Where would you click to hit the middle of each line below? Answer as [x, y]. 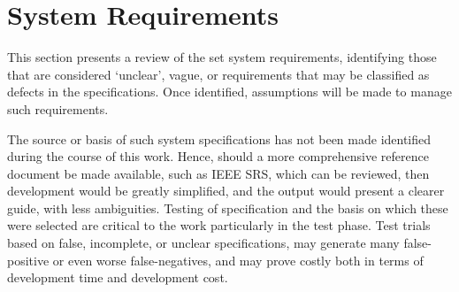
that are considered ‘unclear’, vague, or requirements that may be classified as [218, 74]
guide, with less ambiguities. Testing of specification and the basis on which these [228, 207]
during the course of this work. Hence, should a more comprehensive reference [218, 156]
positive [28, 260]
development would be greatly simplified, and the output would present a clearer [226, 191]
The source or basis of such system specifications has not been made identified [219, 138]
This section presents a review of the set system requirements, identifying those [222, 57]
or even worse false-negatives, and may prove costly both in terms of [238, 260]
